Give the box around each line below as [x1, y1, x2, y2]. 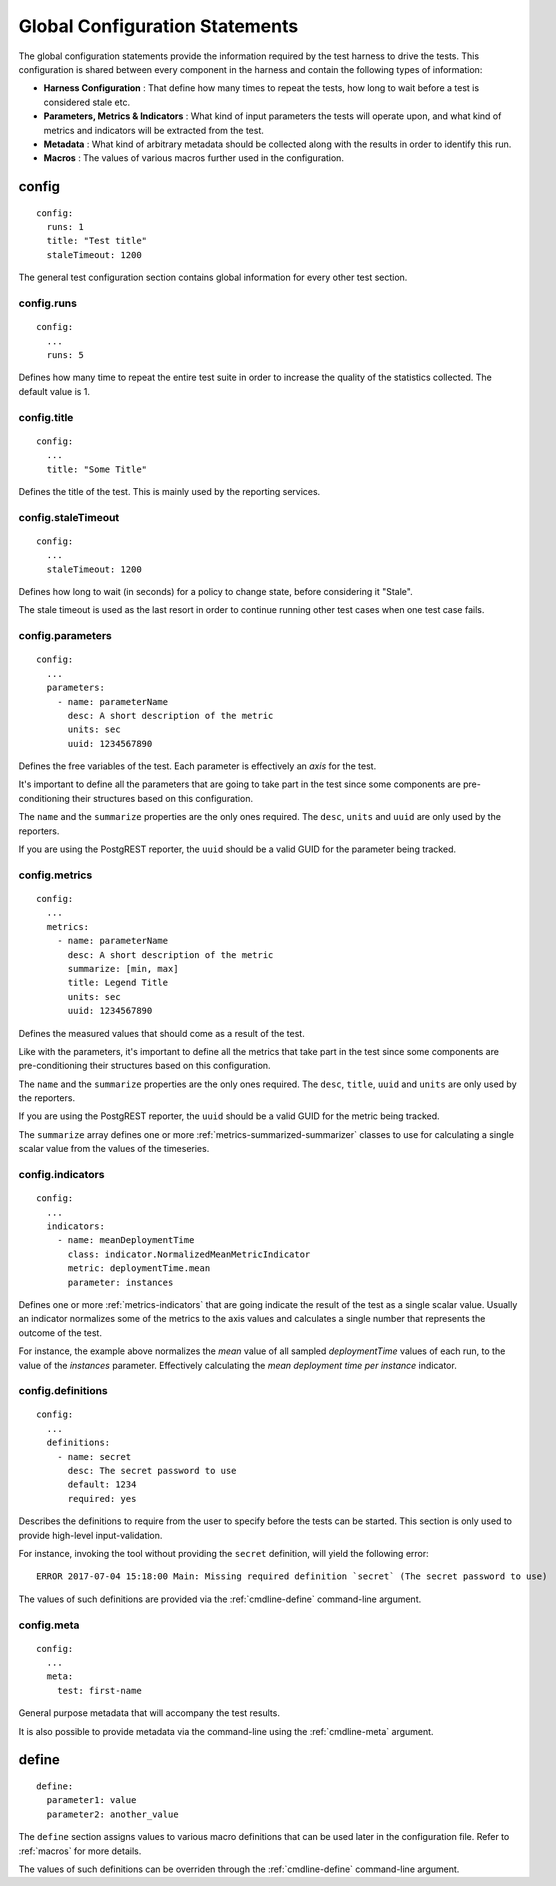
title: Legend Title [67, 977, 169, 989]
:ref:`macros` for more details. [18, 1845, 142, 1857]
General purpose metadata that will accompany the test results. [18, 1707, 280, 1719]
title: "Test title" [46, 235, 148, 247]
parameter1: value [46, 1795, 137, 1806]
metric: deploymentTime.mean [67, 1263, 211, 1274]
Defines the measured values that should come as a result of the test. [18, 1027, 305, 1039]
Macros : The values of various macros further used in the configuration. [43, 152, 345, 164]
